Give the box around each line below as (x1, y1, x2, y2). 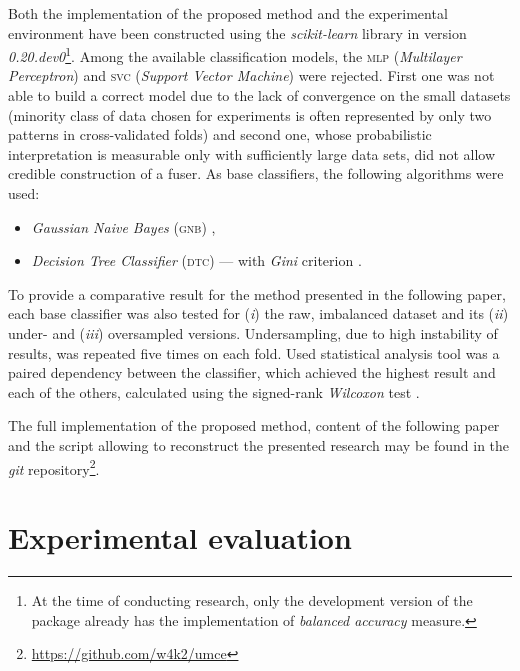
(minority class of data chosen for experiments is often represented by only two (8, 104, 492, 125)
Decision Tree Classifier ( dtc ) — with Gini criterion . (31, 250, 362, 271)
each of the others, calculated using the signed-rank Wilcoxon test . (8, 381, 420, 402)
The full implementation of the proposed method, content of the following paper (8, 415, 500, 436)
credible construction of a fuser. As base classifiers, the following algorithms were (8, 163, 504, 184)
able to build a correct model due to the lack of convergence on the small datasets (8, 85, 511, 106)
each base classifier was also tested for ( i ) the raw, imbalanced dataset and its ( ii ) (8, 303, 509, 324)
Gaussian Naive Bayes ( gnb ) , (31, 216, 216, 237)
